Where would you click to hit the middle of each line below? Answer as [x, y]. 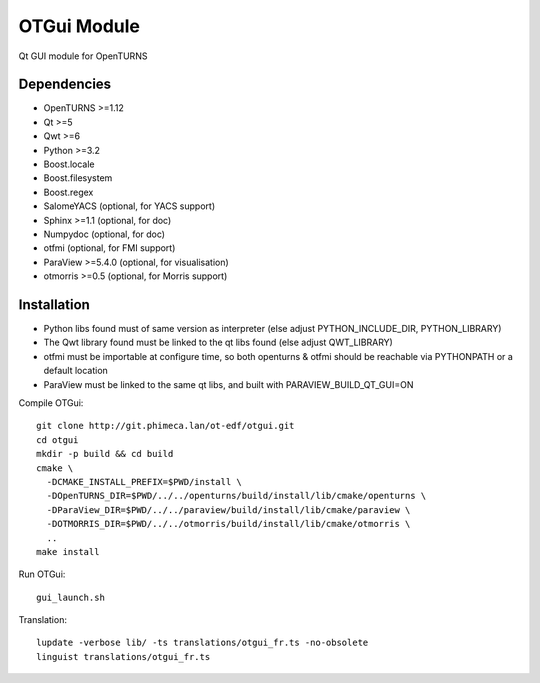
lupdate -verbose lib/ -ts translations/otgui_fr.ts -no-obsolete [202, 643]
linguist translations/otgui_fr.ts [123, 656]
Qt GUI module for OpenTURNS [83, 56]
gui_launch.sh [70, 597]
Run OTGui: [42, 574]
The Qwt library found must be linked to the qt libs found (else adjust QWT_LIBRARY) [218, 342]
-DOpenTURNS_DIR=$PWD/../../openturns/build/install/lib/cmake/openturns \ [236, 496]
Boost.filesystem [78, 178]
